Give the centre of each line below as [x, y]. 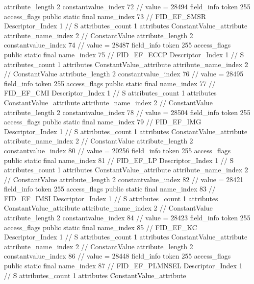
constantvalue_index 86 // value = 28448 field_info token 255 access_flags [117, 256]
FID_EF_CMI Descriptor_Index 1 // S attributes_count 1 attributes [110, 93]
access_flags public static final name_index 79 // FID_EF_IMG [103, 122]
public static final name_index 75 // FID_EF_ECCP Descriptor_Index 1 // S [124, 54]
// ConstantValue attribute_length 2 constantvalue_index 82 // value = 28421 [124, 179]
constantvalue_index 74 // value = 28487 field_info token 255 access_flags [117, 45]
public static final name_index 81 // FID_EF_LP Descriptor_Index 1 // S [119, 160]
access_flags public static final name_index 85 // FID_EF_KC [101, 227]
